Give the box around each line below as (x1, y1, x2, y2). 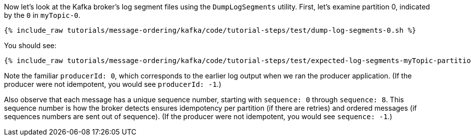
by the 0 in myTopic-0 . (4, 11, 80, 19)
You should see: (4, 41, 57, 50)
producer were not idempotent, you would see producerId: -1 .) (4, 80, 222, 88)
